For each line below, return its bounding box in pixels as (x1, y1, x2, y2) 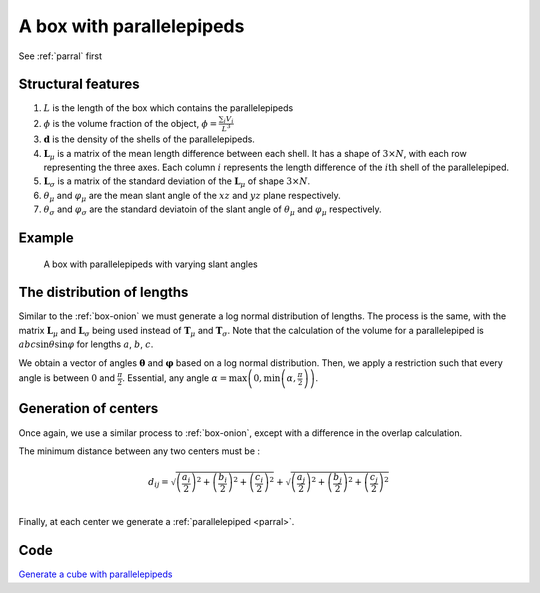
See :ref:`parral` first (18, 50, 103, 62)
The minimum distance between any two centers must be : (18, 445, 260, 457)
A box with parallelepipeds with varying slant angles (43, 258, 259, 270)
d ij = (148, 476, 169, 490)
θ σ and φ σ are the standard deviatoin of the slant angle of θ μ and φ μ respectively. (43, 203, 382, 217)
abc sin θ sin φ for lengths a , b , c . (18, 338, 154, 350)
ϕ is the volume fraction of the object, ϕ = (43, 117, 218, 129)
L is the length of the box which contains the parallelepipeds (43, 102, 294, 114)
